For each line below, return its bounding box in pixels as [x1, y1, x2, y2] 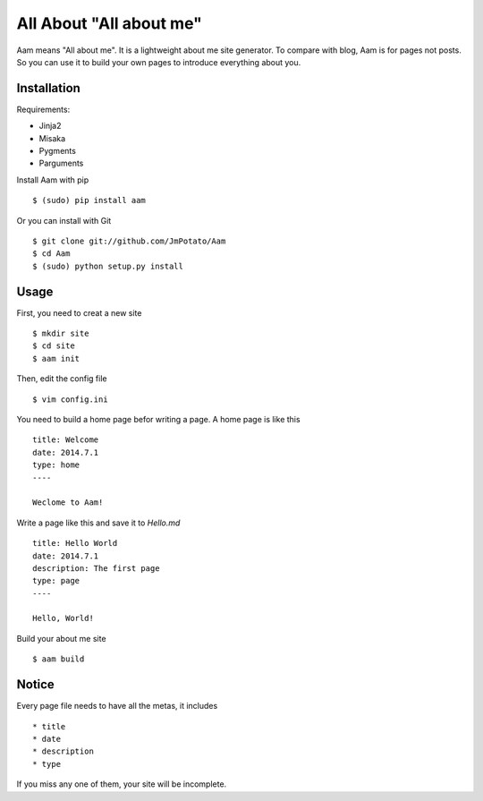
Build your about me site [16, 633, 106, 643]
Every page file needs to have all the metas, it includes [16, 701, 218, 712]
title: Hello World [32, 538, 118, 549]
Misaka [38, 132, 66, 143]
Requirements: [16, 104, 71, 115]
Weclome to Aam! [32, 498, 104, 507]
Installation [16, 81, 80, 96]
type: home [32, 460, 80, 470]
